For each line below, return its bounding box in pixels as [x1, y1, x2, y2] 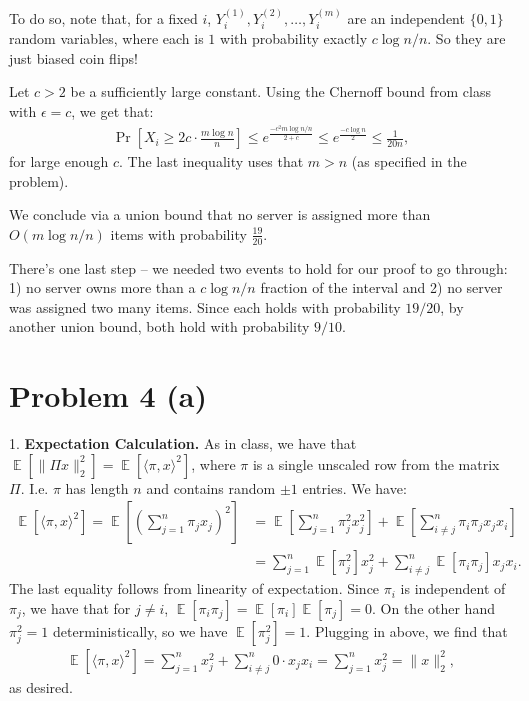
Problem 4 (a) [9, 375, 208, 416]
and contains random [146, 477, 276, 498]
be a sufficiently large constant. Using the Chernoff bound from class [70, 81, 491, 102]
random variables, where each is [9, 28, 204, 49]
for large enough [9, 151, 109, 172]
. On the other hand [372, 597, 495, 618]
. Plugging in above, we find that [306, 620, 508, 641]
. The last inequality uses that [118, 151, 304, 172]
